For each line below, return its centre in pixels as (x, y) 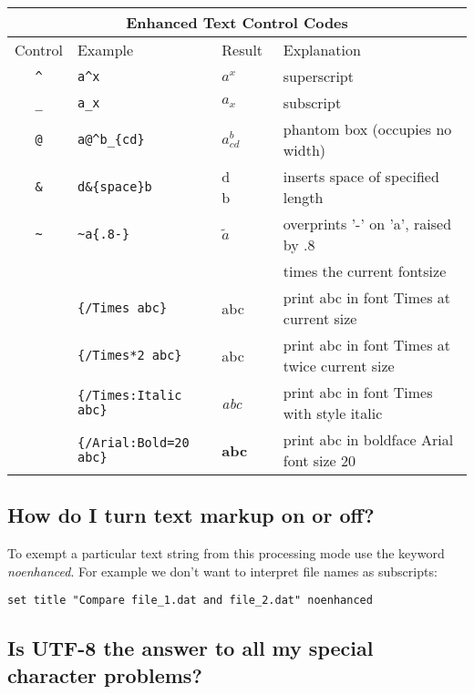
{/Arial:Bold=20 (133, 443)
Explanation (322, 50)
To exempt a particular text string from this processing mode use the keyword (226, 553)
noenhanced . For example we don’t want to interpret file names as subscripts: (222, 571)
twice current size (339, 366)
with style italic (333, 413)
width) (304, 150)
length (303, 197)
